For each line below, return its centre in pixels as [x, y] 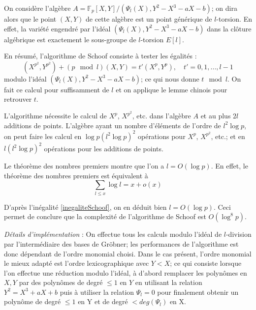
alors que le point [30, 19]
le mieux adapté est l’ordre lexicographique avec [77, 263]
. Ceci [222, 207]
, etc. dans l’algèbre [161, 116]
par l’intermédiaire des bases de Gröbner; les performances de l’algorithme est [121, 243]
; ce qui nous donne [170, 78]
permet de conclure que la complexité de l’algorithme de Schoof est [105, 216]
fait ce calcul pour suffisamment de [57, 89]
